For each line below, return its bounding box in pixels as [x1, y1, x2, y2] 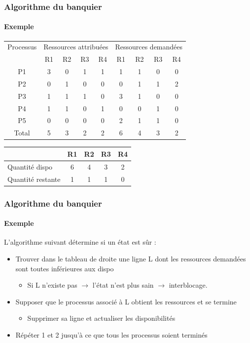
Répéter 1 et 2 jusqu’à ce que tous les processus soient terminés [15, 329, 208, 340]
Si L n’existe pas [27, 280, 77, 290]
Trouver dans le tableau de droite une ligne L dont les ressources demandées [15, 253, 246, 263]
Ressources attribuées [43, 42, 108, 52]
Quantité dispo [7, 161, 53, 171]
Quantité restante [7, 173, 61, 184]
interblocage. [169, 280, 208, 290]
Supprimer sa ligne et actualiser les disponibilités [27, 313, 176, 323]
